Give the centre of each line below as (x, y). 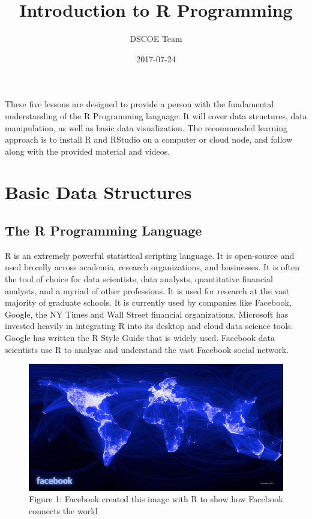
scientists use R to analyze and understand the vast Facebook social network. (147, 349)
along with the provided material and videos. (88, 151)
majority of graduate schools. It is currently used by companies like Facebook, (148, 302)
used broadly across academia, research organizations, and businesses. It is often (152, 267)
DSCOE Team (156, 39)
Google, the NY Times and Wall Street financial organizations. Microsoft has (147, 314)
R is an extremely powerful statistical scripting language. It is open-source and (150, 255)
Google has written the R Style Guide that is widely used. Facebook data (140, 338)
